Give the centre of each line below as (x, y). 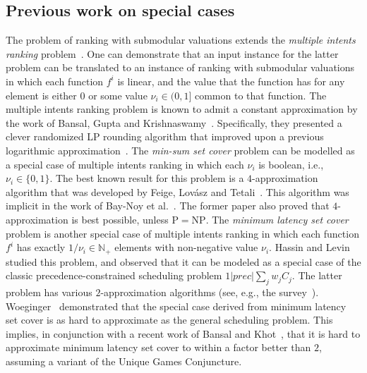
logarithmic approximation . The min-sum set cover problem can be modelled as (180, 150)
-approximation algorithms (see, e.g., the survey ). (210, 292)
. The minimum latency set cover (277, 219)
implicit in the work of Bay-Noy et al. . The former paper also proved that (168, 206)
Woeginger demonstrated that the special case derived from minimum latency (176, 306)
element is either (41, 95)
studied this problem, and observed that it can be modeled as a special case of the (183, 261)
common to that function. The (260, 95)
